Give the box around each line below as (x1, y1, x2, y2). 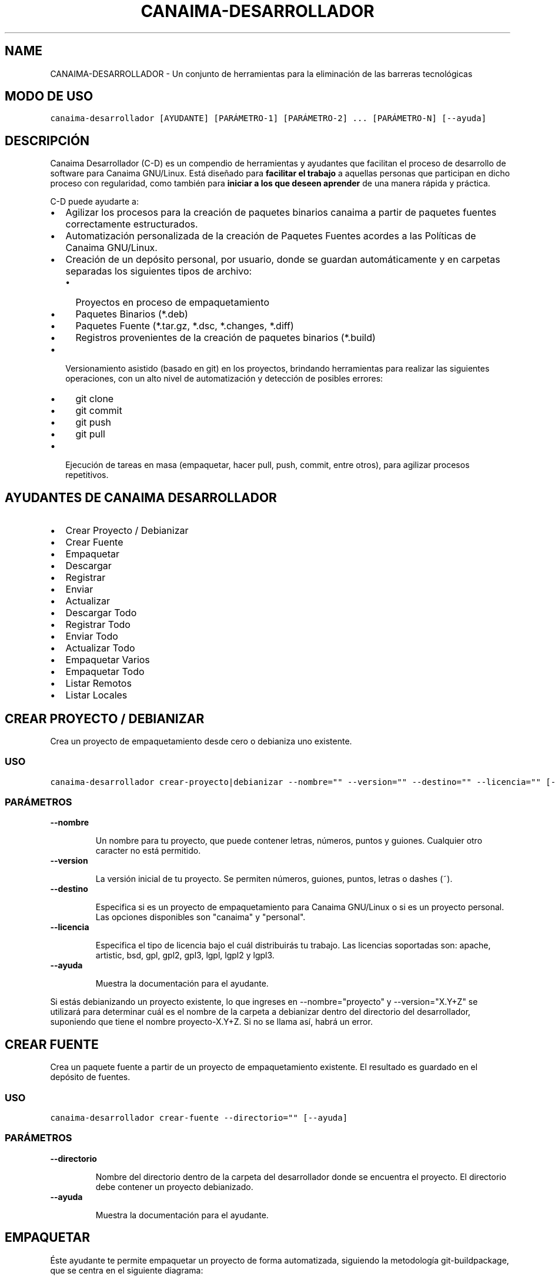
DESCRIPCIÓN (5, 133, 90, 148)
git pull (75, 428, 105, 440)
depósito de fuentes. (50, 1072, 131, 1082)
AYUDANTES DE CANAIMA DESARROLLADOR (5, 490, 277, 505)
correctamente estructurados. (65, 218, 198, 230)
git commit (75, 405, 122, 417)
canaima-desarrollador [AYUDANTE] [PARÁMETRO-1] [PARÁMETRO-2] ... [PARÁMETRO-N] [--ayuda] (50, 113, 487, 123)
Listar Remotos (65, 677, 132, 690)
